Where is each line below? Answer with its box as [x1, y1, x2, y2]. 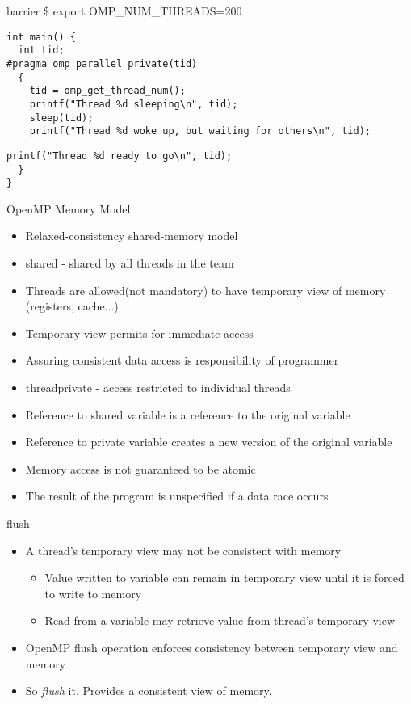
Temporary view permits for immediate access [25, 324, 254, 341]
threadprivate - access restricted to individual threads [25, 378, 291, 395]
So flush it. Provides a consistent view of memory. [25, 682, 272, 699]
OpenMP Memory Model [6, 200, 131, 217]
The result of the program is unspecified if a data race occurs [25, 487, 329, 504]
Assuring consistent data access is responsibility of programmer [25, 352, 339, 369]
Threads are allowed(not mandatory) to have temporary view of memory [25, 281, 386, 298]
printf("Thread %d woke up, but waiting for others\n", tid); [29, 125, 371, 137]
